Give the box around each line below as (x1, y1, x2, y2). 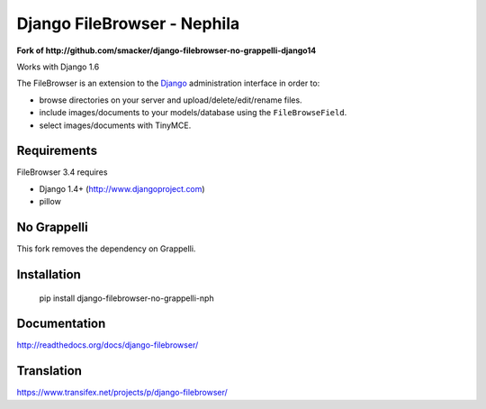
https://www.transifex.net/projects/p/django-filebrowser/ (16, 387, 229, 398)
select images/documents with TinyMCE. (39, 120, 192, 131)
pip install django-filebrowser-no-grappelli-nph (39, 293, 215, 304)
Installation (16, 267, 81, 282)
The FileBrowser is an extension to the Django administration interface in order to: (16, 77, 320, 89)
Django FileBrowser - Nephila (16, 14, 240, 33)
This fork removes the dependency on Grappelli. (16, 243, 196, 254)
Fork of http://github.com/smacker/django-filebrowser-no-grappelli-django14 (16, 45, 317, 56)
